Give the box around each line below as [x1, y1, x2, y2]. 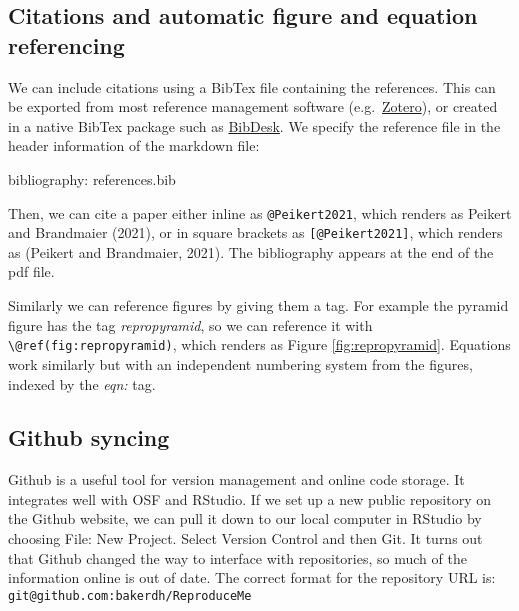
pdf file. [8, 261, 55, 282]
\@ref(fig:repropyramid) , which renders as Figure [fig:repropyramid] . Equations [8, 334, 511, 355]
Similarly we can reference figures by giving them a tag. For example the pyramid [8, 295, 509, 316]
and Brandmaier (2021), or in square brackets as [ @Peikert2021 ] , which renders [8, 222, 503, 243]
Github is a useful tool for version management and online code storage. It [8, 469, 465, 490]
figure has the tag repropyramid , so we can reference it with [8, 314, 373, 335]
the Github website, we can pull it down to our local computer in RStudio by [8, 508, 482, 529]
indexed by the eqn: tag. [8, 373, 156, 394]
